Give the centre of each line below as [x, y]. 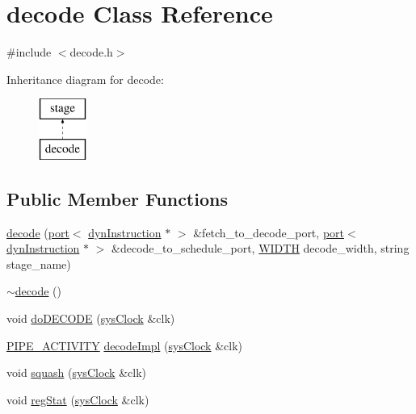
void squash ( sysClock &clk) [76, 372]
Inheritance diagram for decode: [85, 79]
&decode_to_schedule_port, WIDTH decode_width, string [261, 248]
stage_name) [39, 263]
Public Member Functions [117, 198]
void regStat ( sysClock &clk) [78, 399]
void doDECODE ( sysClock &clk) [91, 318]
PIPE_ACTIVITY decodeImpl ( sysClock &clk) [125, 345]
